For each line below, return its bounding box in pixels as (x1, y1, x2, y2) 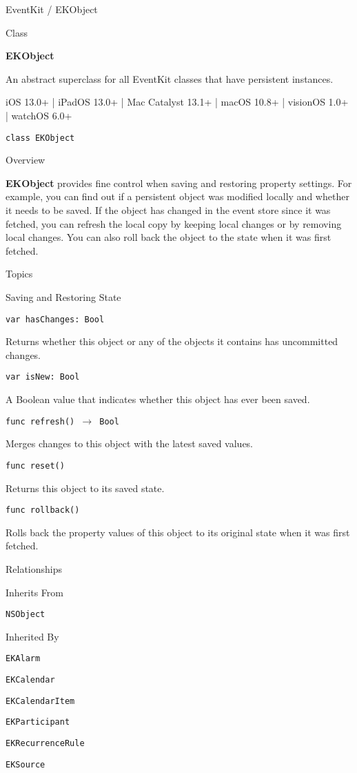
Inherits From (6, 585, 63, 599)
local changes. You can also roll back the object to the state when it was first (6, 230, 331, 244)
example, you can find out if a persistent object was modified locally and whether (6, 189, 349, 204)
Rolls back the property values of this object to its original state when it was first (6, 525, 350, 539)
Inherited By (6, 629, 59, 643)
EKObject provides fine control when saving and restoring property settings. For (6, 175, 352, 190)
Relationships (6, 562, 63, 576)
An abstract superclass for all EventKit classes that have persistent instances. (6, 71, 334, 86)
